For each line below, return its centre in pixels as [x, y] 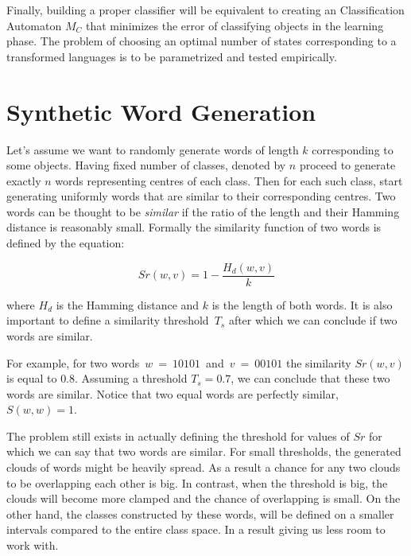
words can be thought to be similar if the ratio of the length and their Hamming [203, 211]
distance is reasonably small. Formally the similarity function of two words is [194, 227]
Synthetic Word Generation [161, 111]
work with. [33, 545]
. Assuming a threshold [131, 378]
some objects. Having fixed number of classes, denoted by [146, 165]
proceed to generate [347, 165]
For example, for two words [73, 362]
